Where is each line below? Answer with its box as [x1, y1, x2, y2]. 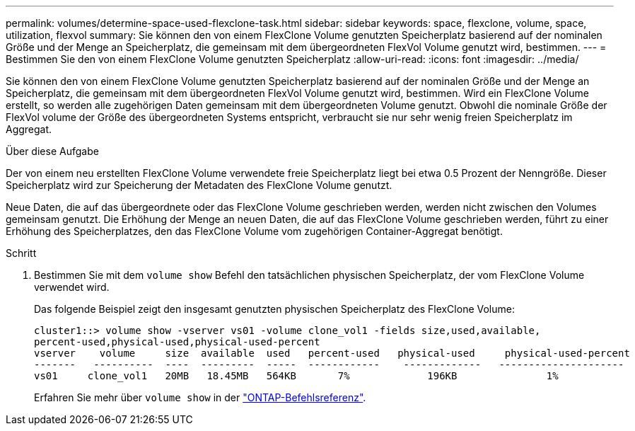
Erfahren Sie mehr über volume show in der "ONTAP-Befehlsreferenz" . [34, 391, 366, 403]
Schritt [6, 247, 37, 259]
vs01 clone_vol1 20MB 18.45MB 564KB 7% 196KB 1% [34, 370, 559, 381]
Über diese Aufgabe [6, 145, 99, 157]
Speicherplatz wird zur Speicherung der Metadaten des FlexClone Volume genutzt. [6, 179, 392, 191]
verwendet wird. [34, 281, 110, 293]
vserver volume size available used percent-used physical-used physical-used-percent [34, 347, 630, 359]
